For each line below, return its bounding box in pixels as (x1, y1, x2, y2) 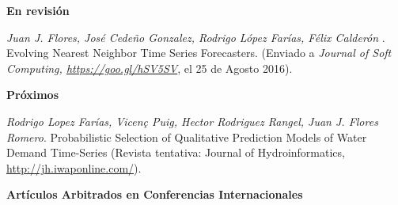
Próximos (6, 86, 59, 103)
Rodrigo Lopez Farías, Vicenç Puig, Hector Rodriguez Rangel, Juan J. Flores (6, 112, 378, 129)
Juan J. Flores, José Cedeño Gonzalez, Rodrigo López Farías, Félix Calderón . (6, 28, 385, 45)
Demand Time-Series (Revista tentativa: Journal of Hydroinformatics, (6, 144, 345, 161)
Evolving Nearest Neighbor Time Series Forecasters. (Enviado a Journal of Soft (6, 44, 392, 61)
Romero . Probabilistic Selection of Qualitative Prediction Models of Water (6, 128, 367, 145)
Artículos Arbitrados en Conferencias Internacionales (6, 186, 303, 203)
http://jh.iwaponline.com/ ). (6, 159, 142, 176)
